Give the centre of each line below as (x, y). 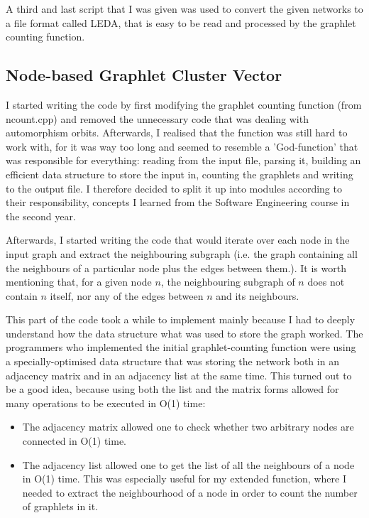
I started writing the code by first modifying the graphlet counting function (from (184, 104)
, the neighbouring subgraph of (228, 282)
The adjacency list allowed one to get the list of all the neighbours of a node (188, 464)
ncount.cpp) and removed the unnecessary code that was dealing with (157, 118)
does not (326, 282)
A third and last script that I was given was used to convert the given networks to (184, 9)
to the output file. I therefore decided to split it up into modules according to (174, 188)
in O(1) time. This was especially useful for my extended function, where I (184, 479)
